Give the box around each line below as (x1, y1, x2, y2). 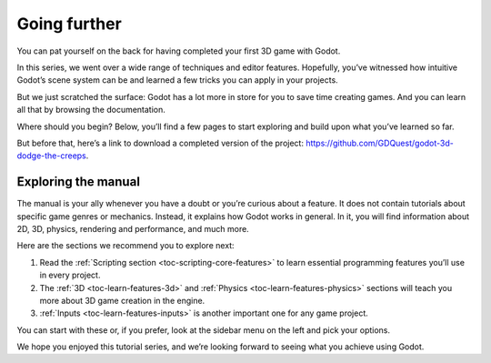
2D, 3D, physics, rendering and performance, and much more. (16, 223, 249, 234)
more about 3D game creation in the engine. (39, 295, 205, 306)
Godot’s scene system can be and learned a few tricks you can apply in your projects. (16, 75, 338, 86)
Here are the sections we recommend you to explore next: (16, 240, 235, 251)
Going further (16, 14, 122, 34)
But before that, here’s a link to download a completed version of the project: (16, 137, 305, 148)
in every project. (39, 269, 101, 281)
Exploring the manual (16, 174, 141, 190)
